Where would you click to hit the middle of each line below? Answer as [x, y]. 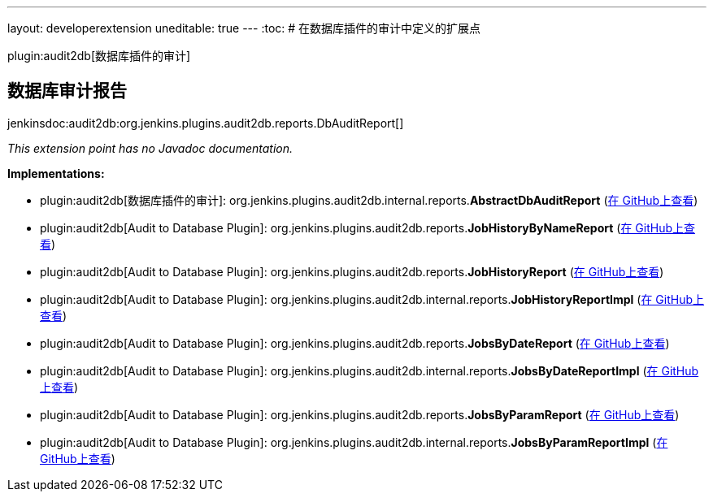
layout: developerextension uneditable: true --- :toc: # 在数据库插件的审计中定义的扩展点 [244, 28]
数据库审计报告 [67, 91]
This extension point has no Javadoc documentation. [150, 148]
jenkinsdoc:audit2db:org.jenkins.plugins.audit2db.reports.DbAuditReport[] [206, 123]
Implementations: [56, 173]
